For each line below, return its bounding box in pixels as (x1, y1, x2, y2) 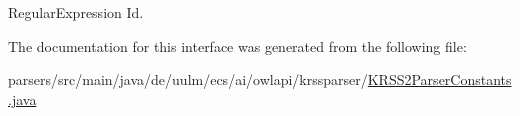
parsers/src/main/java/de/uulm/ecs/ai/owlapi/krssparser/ (8, 69, 368, 90)
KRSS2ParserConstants (367, 69, 512, 90)
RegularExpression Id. (8, 2, 144, 22)
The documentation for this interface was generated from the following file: (8, 35, 467, 56)
